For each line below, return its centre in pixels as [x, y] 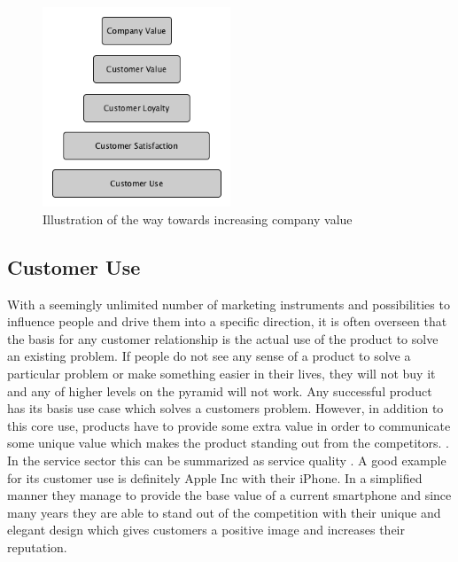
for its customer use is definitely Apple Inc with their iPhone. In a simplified [215, 477]
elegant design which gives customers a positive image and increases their [206, 530]
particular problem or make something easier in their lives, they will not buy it [221, 373]
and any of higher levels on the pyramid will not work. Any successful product [220, 390]
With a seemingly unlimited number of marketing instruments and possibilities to [229, 304]
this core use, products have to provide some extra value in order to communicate [229, 425]
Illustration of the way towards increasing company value [198, 219]
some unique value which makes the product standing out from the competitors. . [228, 443]
